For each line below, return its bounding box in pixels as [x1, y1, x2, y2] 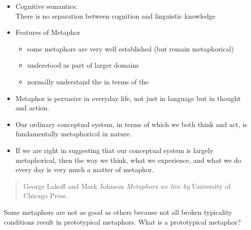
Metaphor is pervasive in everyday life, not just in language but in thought [15, 93, 241, 103]
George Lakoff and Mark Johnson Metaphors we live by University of [23, 180, 231, 191]
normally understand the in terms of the [27, 76, 149, 86]
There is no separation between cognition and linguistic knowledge [15, 10, 216, 21]
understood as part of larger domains [27, 60, 139, 70]
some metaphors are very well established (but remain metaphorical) [27, 43, 234, 53]
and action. [15, 102, 50, 113]
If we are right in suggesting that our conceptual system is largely [15, 145, 214, 155]
